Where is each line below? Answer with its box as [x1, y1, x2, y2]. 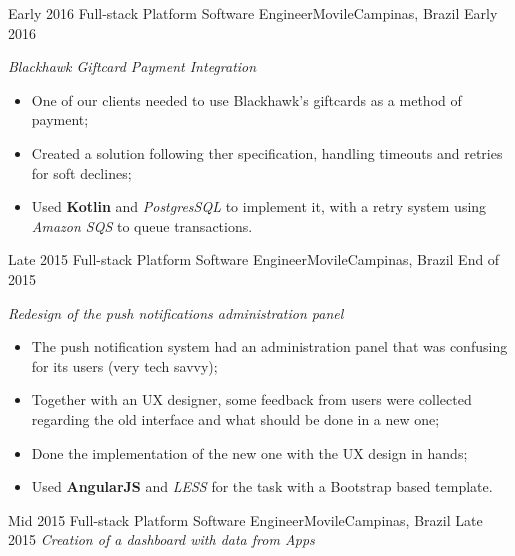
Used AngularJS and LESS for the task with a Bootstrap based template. [31, 476, 493, 497]
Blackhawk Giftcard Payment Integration [8, 56, 257, 77]
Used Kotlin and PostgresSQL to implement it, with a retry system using [31, 196, 487, 217]
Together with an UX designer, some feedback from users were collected [31, 389, 472, 410]
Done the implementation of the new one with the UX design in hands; [31, 442, 468, 463]
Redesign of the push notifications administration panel [8, 302, 344, 323]
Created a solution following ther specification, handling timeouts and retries [31, 142, 503, 163]
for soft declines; [31, 162, 132, 183]
